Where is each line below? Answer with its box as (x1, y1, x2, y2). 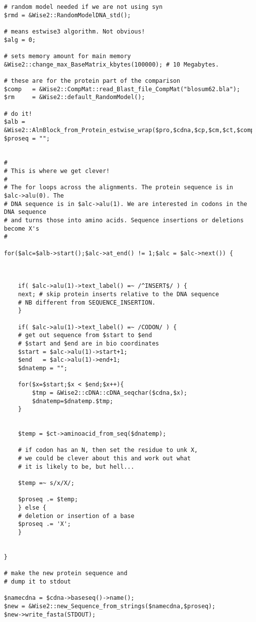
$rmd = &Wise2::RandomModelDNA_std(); (4, 11, 131, 19)
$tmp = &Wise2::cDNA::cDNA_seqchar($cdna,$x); (32, 389, 188, 396)
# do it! (4, 110, 32, 117)
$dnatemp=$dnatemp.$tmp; (32, 397, 113, 405)
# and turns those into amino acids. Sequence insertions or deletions (4, 217, 244, 224)
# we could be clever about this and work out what (18, 455, 191, 462)
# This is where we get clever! (4, 168, 110, 175)
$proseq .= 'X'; (18, 520, 71, 528)
